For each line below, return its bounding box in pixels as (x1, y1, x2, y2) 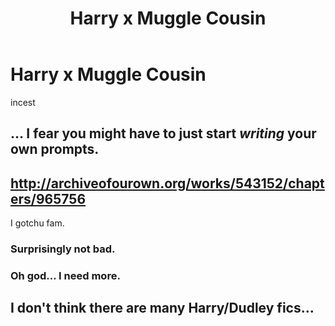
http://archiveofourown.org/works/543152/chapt (10, 175, 325, 192)
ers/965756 (10, 190, 87, 207)
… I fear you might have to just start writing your (10, 125, 317, 142)
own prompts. (10, 141, 100, 158)
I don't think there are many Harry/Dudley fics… (10, 300, 315, 317)
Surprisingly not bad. (10, 242, 116, 256)
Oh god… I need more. (10, 268, 121, 282)
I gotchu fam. (10, 217, 65, 229)
